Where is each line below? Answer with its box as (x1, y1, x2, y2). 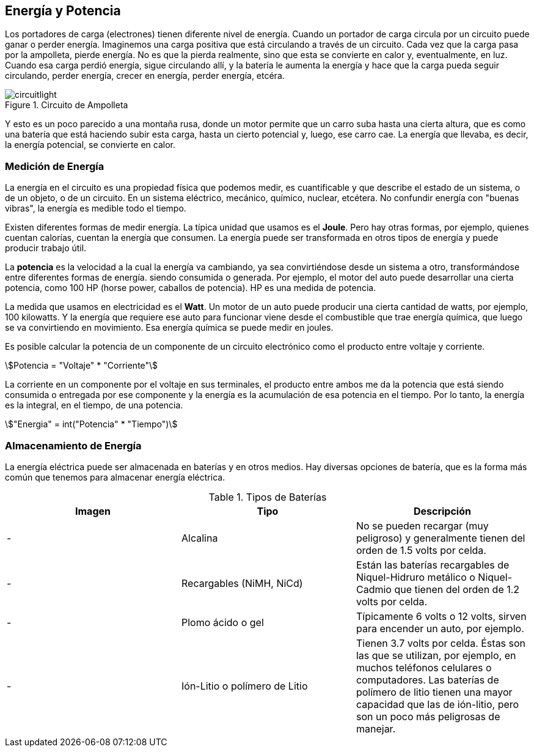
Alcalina (181, 531, 218, 544)
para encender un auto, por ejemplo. (356, 622, 524, 635)
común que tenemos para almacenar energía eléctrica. (5, 471, 225, 482)
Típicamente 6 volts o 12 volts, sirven (356, 610, 527, 622)
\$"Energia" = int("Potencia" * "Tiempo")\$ (5, 419, 178, 430)
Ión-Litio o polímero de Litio (181, 679, 308, 692)
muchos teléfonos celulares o (356, 661, 492, 674)
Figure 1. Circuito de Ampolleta (5, 100, 128, 111)
